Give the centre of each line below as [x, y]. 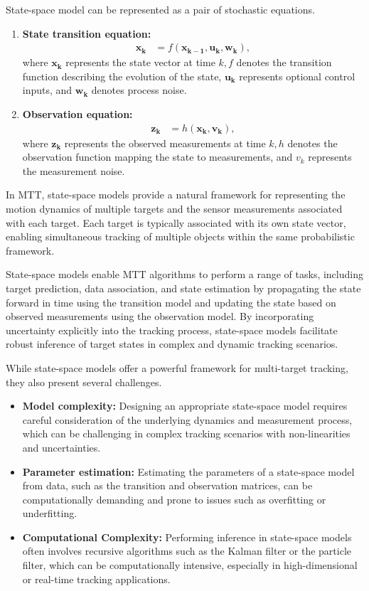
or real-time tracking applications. [96, 579]
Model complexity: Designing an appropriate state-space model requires [185, 406]
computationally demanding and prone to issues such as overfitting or [174, 499]
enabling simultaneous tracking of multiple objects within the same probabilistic [180, 236]
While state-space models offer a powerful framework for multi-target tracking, [177, 367]
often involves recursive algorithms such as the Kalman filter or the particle [187, 551]
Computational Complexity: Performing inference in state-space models [187, 537]
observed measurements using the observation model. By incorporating [160, 316]
